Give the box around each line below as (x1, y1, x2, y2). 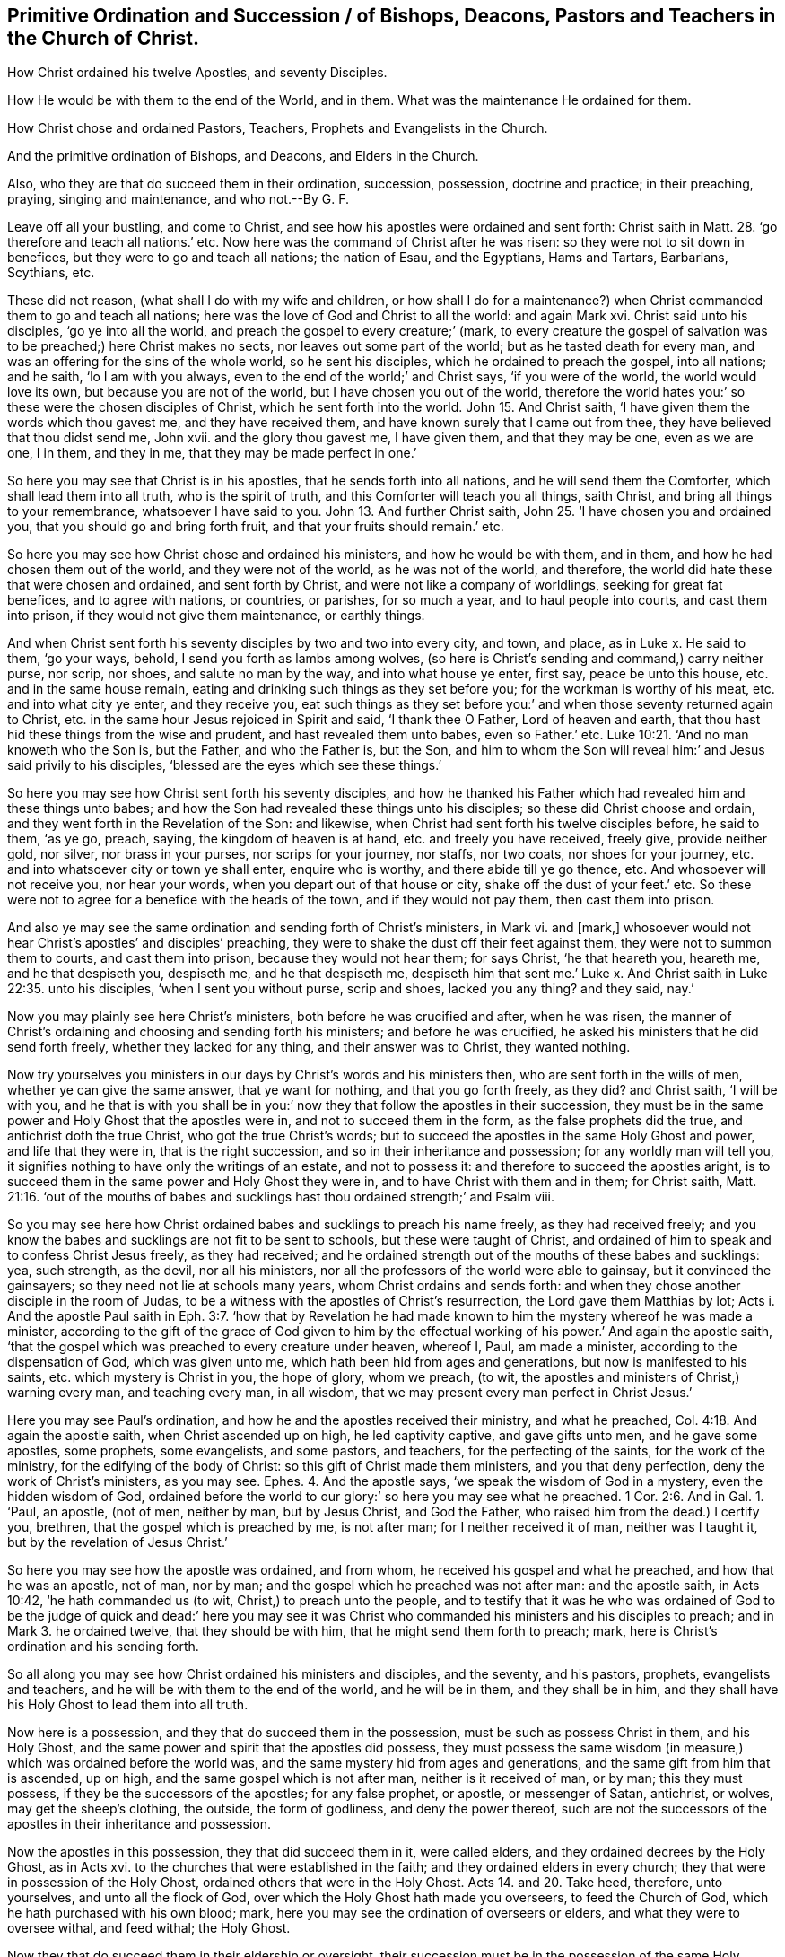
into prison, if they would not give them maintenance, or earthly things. (7, 607, 425, 624)
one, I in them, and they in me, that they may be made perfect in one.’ (7, 445, 417, 461)
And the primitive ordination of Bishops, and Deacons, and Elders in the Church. (7, 148, 479, 164)
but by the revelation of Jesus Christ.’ (7, 1534, 228, 1551)
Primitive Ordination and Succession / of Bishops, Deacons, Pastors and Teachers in (7, 4, 776, 27)
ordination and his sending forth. (7, 1638, 199, 1655)
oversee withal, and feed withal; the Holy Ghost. (7, 1920, 291, 1936)
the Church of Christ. (7, 27, 200, 49)
